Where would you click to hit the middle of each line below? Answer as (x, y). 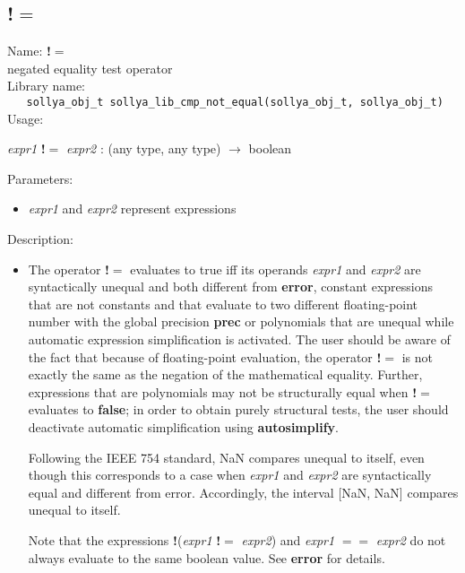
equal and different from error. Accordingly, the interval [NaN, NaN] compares (243, 492)
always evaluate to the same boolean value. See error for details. (207, 557)
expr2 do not (411, 539)
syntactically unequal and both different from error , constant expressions (231, 286)
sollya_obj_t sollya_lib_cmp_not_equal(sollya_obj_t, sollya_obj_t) (235, 102)
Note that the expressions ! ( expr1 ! (125, 539)
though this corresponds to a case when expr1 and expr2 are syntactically (230, 475)
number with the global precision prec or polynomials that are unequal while (241, 321)
